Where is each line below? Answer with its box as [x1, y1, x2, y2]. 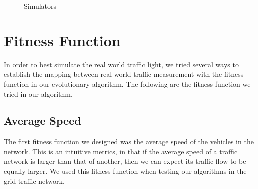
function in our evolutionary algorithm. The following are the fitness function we [4, 78, 251, 89]
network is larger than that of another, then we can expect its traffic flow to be [4, 156, 246, 166]
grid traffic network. [4, 175, 65, 186]
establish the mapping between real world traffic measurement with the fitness [4, 69, 244, 79]
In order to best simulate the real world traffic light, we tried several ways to [4, 59, 239, 69]
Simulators [24, 1, 57, 11]
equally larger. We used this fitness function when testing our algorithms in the [4, 166, 247, 176]
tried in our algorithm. [4, 88, 73, 99]
